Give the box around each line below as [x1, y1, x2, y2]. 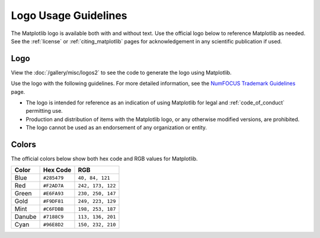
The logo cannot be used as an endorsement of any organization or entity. [25, 124, 207, 131]
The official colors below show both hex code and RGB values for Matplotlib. [11, 155, 198, 163]
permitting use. [25, 107, 63, 115]
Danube [14, 212, 37, 221]
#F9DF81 [43, 198, 64, 204]
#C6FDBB [43, 205, 64, 212]
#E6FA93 [43, 190, 64, 196]
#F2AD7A [43, 182, 64, 189]
